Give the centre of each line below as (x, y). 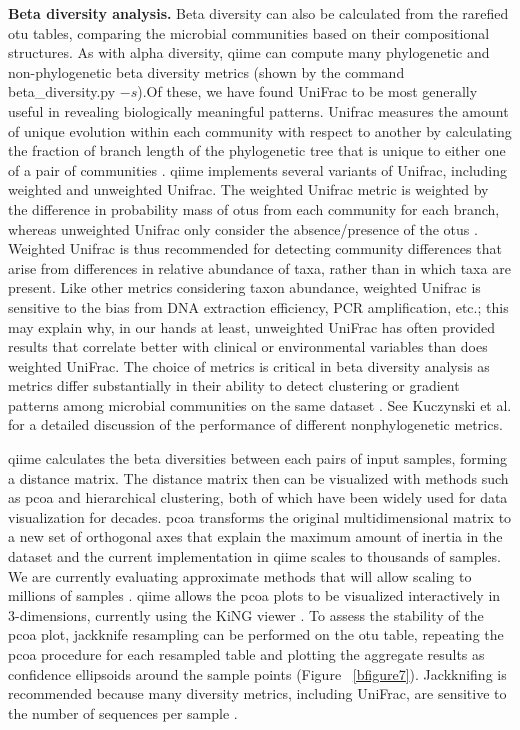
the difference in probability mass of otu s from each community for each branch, (254, 208)
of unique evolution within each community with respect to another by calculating (260, 130)
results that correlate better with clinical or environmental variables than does (248, 346)
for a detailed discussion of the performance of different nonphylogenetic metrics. (255, 424)
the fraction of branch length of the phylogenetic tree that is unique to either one (257, 150)
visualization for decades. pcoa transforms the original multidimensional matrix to (260, 516)
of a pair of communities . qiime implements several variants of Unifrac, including (258, 169)
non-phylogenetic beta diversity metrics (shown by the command (206, 71)
